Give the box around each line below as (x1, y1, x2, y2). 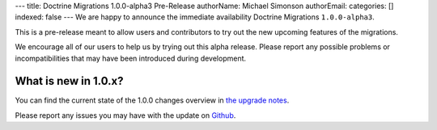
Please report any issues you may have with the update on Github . (15, 110, 236, 120)
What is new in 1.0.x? (15, 74, 124, 88)
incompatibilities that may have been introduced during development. (15, 53, 247, 63)
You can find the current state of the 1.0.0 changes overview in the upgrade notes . (15, 95, 290, 105)
